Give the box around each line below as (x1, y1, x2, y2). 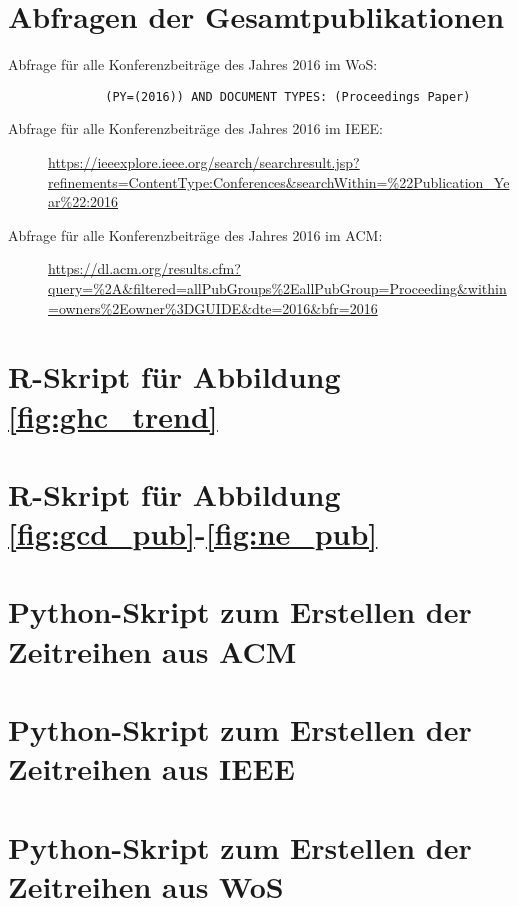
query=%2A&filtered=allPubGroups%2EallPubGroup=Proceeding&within (48, 277, 507, 298)
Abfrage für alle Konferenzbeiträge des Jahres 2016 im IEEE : (8, 118, 383, 139)
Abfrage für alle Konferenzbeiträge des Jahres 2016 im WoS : (8, 54, 378, 75)
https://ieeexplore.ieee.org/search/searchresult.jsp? (48, 151, 360, 172)
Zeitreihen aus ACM (8, 630, 297, 671)
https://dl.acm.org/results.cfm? (48, 258, 241, 279)
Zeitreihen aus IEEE (8, 748, 295, 789)
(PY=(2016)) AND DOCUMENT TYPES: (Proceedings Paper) (105, 89, 471, 104)
